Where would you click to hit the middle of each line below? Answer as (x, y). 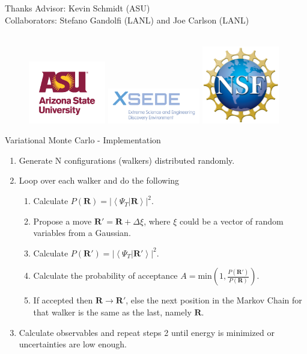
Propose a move (62, 221)
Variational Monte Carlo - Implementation (83, 140)
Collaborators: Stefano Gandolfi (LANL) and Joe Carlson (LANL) (127, 20)
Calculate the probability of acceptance (105, 275)
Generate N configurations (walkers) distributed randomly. (127, 160)
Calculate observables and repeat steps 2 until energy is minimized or (147, 332)
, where (157, 221)
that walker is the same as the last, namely (112, 312)
